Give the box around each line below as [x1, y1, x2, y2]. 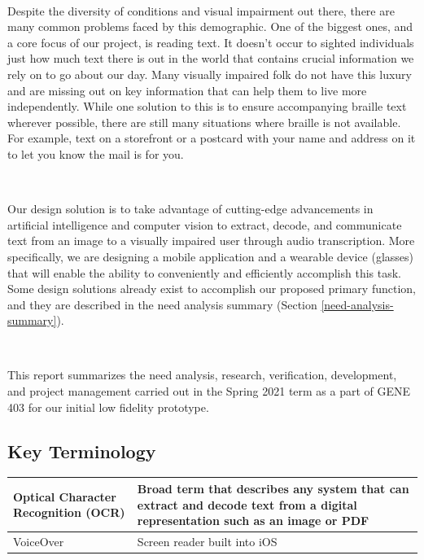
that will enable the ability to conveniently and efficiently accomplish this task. [7, 264, 402, 281]
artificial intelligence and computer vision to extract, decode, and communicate [7, 216, 402, 233]
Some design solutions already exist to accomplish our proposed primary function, [7, 280, 416, 297]
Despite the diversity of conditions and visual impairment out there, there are [7, 2, 395, 19]
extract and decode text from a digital [137, 496, 357, 513]
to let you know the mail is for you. [7, 145, 184, 162]
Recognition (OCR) [13, 504, 125, 521]
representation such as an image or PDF [137, 512, 369, 529]
